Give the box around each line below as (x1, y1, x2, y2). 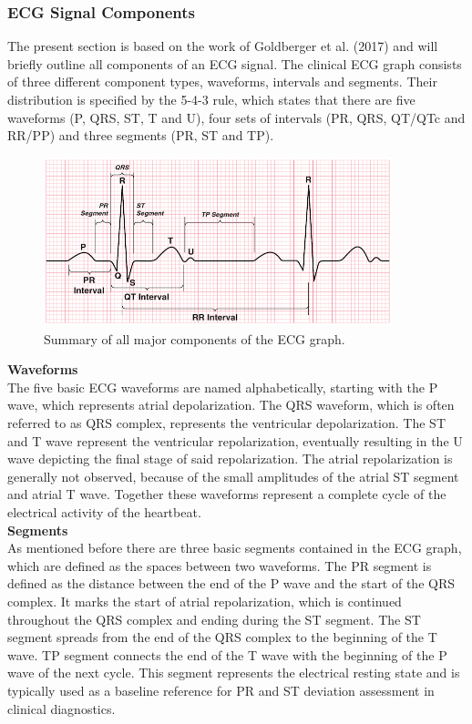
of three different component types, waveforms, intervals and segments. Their (7, 72, 437, 91)
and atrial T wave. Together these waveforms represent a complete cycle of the (7, 484, 446, 504)
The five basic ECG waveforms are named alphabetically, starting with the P (7, 377, 438, 396)
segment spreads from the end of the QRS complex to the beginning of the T (7, 627, 437, 647)
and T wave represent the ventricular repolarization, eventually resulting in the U (7, 431, 463, 450)
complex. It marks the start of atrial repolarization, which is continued (7, 591, 402, 610)
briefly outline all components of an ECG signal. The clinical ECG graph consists (7, 54, 462, 73)
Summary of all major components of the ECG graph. (44, 329, 345, 348)
